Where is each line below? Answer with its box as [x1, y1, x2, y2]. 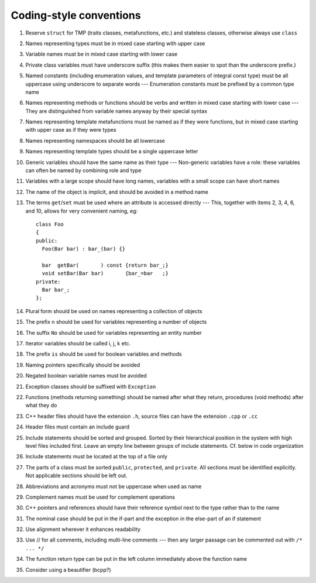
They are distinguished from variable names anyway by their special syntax [25, 107, 208, 114]
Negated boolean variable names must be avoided [25, 372, 147, 379]
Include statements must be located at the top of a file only [25, 453, 168, 460]
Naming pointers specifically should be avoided [25, 361, 140, 368]
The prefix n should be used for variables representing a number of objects [25, 318, 207, 325]
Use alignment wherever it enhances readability [25, 526, 140, 533]
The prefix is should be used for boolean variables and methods [25, 351, 182, 358]
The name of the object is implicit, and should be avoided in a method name [25, 188, 209, 196]
